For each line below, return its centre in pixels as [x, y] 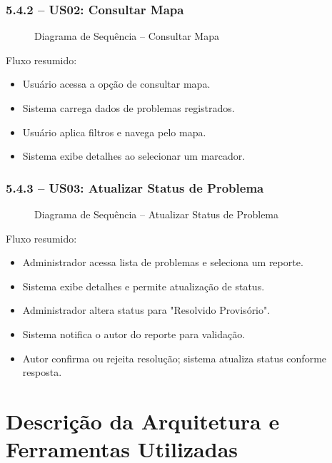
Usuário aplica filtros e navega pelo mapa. [114, 132]
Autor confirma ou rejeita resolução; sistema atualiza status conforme [175, 358]
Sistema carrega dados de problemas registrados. [129, 108]
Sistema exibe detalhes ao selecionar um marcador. [134, 156]
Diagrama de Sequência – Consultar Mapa [127, 36]
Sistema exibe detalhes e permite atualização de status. [144, 286]
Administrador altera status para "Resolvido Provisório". [146, 310]
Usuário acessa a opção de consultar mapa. [116, 84]
